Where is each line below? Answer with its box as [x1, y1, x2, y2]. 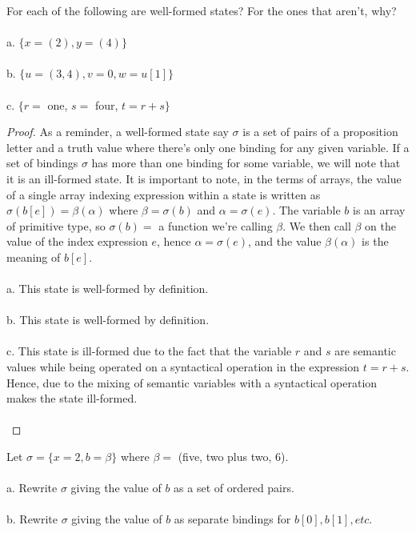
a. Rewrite [6, 479, 58, 496]
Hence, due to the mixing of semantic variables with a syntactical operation [6, 374, 378, 391]
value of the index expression [6, 233, 148, 250]
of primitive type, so [6, 217, 106, 234]
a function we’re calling [158, 217, 273, 234]
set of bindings [6, 154, 78, 171]
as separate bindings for [174, 511, 291, 527]
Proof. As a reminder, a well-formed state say [6, 123, 229, 140]
